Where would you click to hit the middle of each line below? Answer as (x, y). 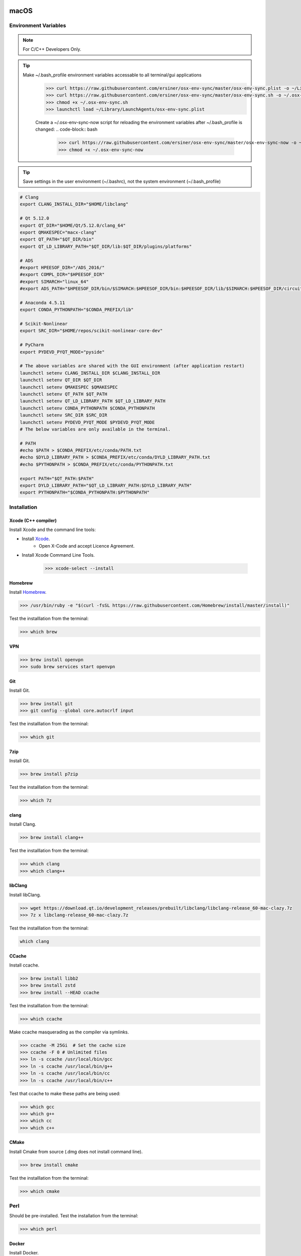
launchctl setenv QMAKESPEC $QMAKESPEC (69, 387)
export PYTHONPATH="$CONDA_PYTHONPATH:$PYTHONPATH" (85, 493)
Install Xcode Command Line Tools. (58, 555)
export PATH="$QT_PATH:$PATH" (57, 478)
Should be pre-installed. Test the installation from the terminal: (74, 1216)
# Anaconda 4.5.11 (42, 302)
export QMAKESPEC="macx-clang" (58, 232)
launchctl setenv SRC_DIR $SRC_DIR (63, 415)
